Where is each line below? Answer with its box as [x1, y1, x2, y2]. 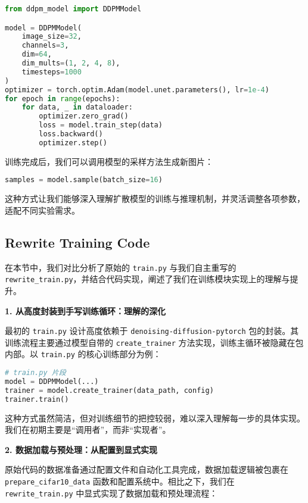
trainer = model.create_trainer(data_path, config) [5, 386, 214, 395]
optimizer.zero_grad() [39, 112, 129, 121]
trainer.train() [5, 395, 69, 404]
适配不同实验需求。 [5, 204, 80, 216]
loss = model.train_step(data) [39, 121, 163, 130]
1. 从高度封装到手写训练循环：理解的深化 [5, 304, 166, 317]
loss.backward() [39, 130, 103, 139]
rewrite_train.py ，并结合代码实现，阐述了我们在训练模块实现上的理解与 [5, 273, 290, 285]
